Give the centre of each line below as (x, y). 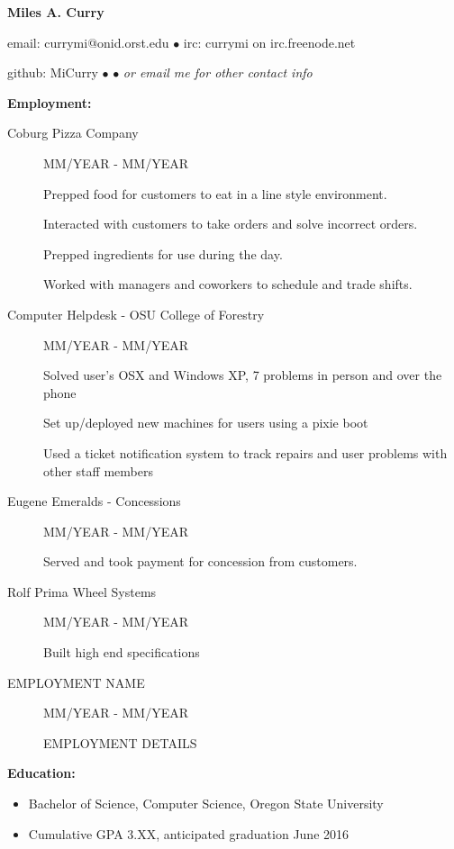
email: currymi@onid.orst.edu (88, 42)
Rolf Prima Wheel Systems (82, 591)
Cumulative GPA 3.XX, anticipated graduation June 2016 (189, 833)
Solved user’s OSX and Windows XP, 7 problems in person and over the (243, 375)
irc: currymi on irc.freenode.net (269, 42)
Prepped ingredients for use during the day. (163, 253)
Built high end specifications (122, 652)
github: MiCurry (53, 72)
